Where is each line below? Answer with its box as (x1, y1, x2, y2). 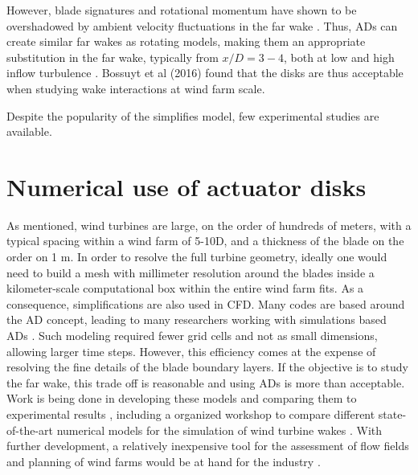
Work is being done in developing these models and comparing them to (6, 390, 357, 407)
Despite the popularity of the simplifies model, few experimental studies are (6, 107, 379, 124)
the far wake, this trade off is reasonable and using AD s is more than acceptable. (6, 374, 405, 391)
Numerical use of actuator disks (6, 170, 367, 203)
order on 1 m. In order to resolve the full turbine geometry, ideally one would (6, 248, 387, 265)
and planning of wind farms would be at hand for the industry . (6, 452, 321, 469)
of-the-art (6, 421, 53, 438)
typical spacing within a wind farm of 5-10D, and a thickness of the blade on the (6, 232, 404, 249)
